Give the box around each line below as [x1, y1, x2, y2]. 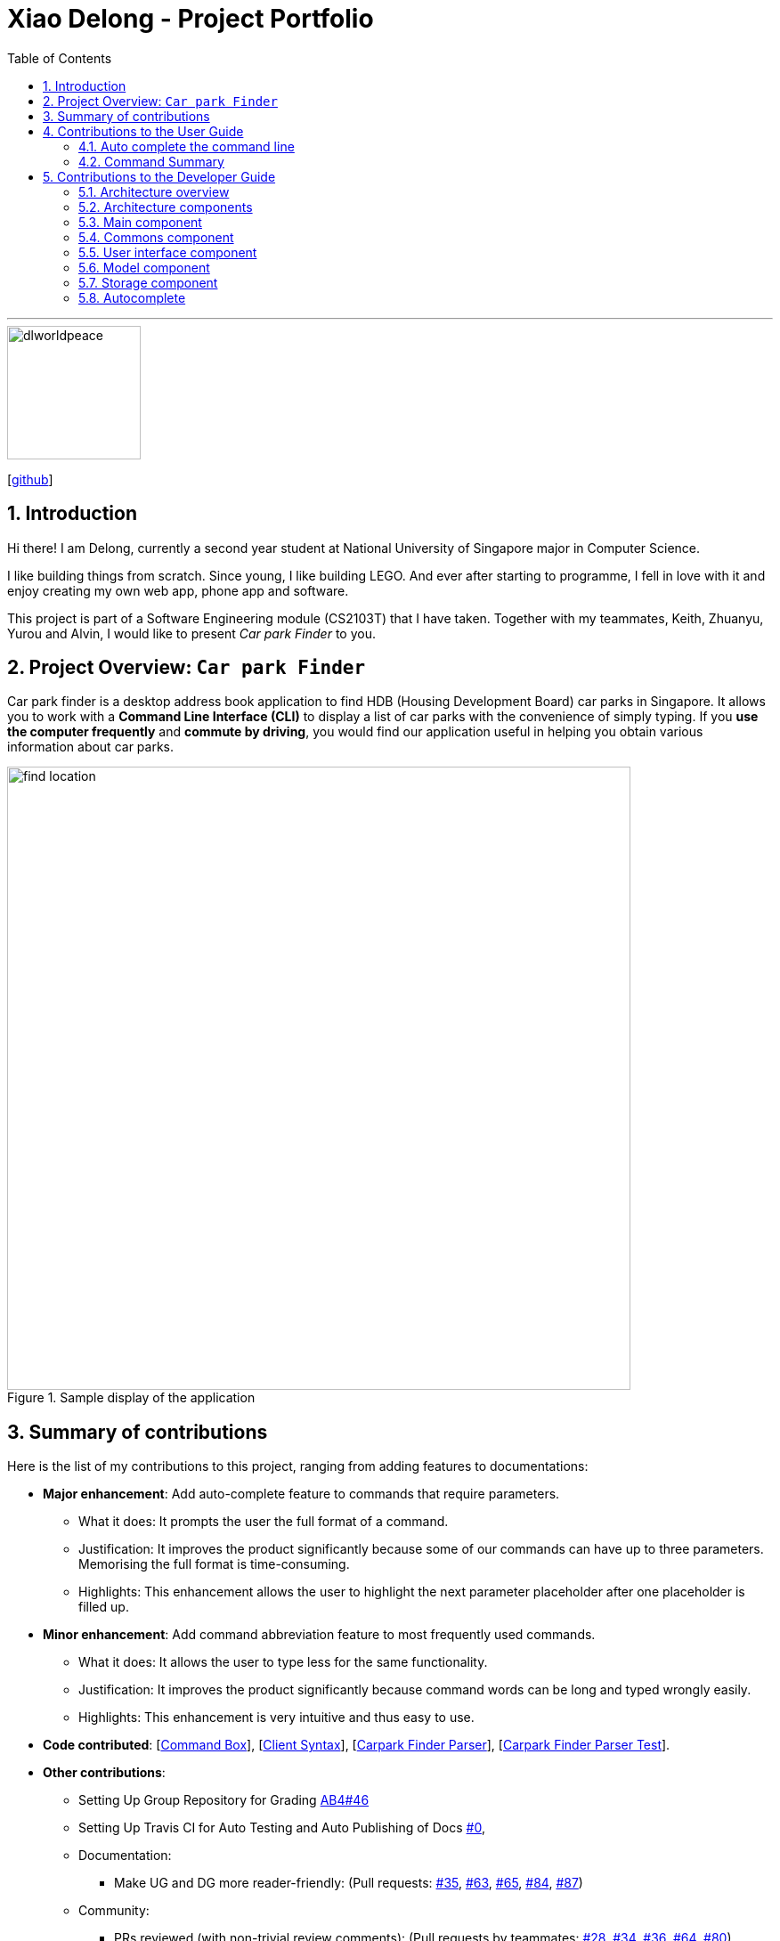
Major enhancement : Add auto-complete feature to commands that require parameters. [43, 1486, 560, 1502]
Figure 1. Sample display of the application [7, 1390, 256, 1406]
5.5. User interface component [78, 244, 257, 260]
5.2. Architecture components [78, 199, 253, 215]
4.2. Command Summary [78, 153, 224, 169]
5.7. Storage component [78, 274, 218, 290]
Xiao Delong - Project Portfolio [7, 4, 374, 34]
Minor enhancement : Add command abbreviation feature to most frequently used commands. [43, 1627, 596, 1643]
